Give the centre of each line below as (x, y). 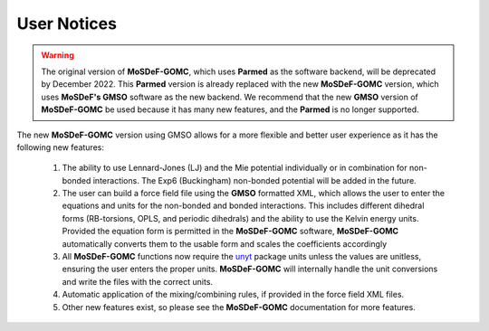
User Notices (67, 24)
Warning (58, 55)
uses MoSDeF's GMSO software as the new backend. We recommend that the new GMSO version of (230, 97)
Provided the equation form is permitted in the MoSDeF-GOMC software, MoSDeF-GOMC (230, 232)
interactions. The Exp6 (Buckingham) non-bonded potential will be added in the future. (254, 180)
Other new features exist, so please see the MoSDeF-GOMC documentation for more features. (239, 307)
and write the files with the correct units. (137, 281)
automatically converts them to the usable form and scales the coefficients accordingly (225, 243)
